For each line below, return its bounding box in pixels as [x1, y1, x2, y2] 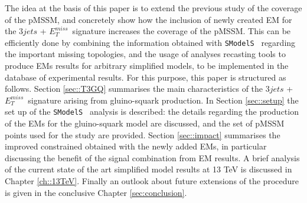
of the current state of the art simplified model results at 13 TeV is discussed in [5, 163, 292, 175]
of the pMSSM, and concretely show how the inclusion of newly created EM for [5, 13, 292, 25]
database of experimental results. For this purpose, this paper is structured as [5, 71, 286, 83]
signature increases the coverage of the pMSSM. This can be [72, 25, 291, 37]
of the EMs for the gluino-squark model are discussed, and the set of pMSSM [5, 117, 285, 129]
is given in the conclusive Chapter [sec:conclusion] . [5, 186, 187, 198]
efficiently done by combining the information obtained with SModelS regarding [5, 36, 296, 48]
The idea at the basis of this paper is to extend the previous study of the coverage [5, 2, 302, 14]
